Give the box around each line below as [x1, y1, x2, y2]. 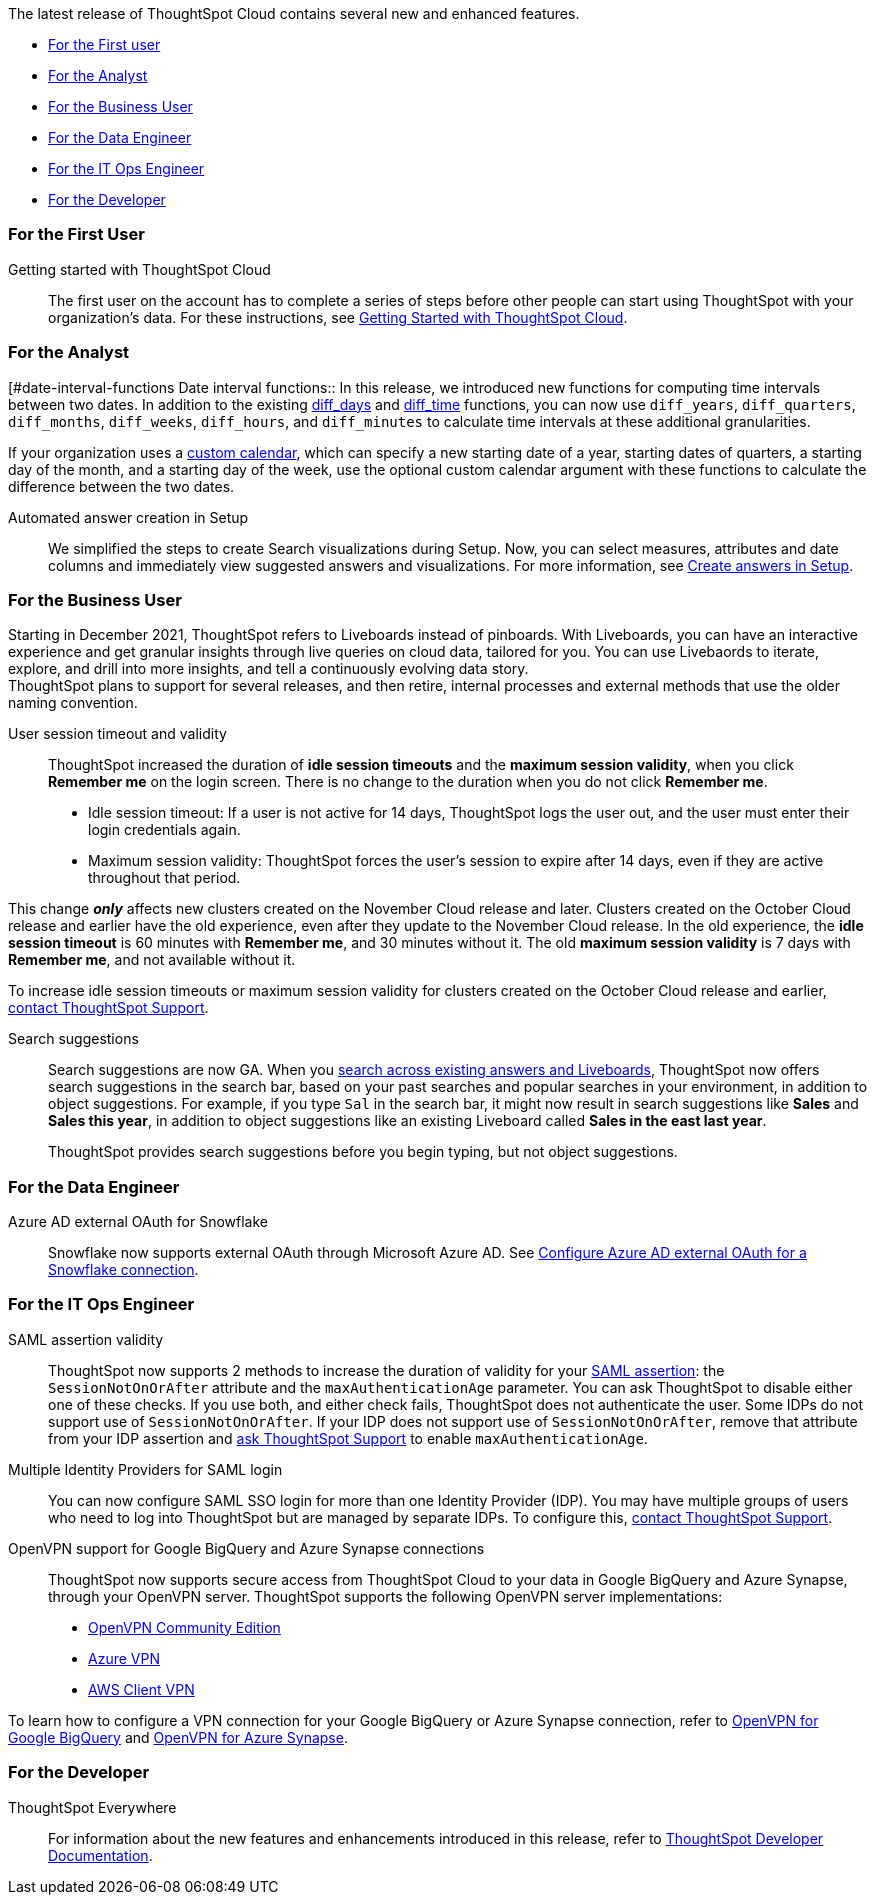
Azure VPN [88, 1649, 160, 1667]
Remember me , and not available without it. [8, 951, 296, 969]
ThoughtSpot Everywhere [8, 1798, 177, 1816]
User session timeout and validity [8, 725, 227, 743]
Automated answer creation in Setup [8, 508, 249, 526]
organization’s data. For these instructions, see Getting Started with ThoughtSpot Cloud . [48, 308, 628, 326]
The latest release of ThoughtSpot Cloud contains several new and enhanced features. [8, 5, 580, 22]
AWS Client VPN [88, 1680, 195, 1698]
